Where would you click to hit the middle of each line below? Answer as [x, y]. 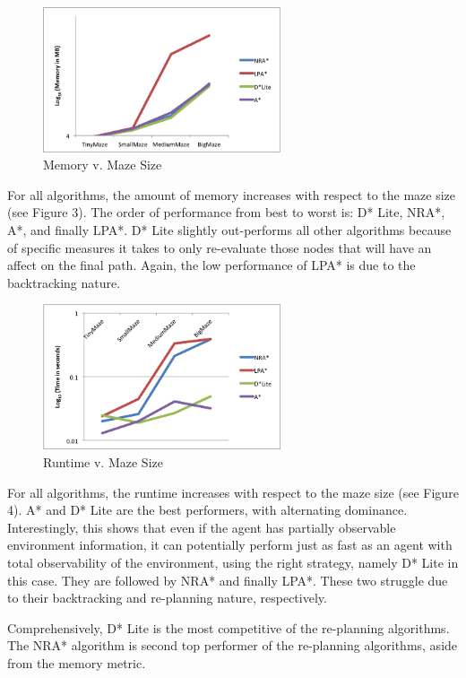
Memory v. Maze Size [103, 165]
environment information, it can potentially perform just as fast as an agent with [230, 545]
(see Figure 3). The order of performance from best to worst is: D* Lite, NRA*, [226, 212]
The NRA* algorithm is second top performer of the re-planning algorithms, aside [233, 645]
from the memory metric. [77, 662]
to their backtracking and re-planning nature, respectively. [167, 598]
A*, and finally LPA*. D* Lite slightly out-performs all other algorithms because [229, 230]
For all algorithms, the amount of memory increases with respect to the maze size [232, 194]
